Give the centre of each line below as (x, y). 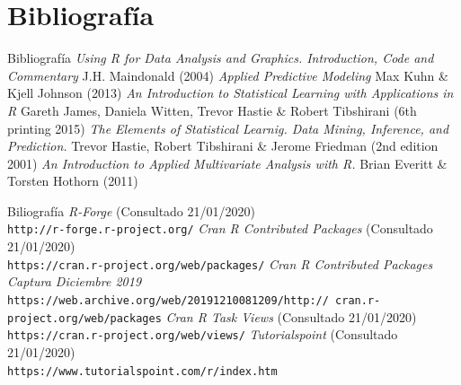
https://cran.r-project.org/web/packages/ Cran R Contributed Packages (220, 263)
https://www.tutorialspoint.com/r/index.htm (142, 371)
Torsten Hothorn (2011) (73, 181)
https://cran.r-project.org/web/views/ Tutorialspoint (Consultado (203, 334)
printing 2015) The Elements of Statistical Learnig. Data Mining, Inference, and (228, 128)
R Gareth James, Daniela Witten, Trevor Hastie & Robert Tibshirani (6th (212, 110)
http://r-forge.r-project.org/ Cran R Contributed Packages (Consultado (220, 228)
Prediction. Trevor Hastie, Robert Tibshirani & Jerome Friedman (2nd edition (223, 146)
